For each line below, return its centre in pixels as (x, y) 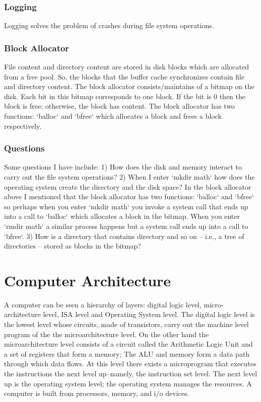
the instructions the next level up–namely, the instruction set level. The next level (131, 374)
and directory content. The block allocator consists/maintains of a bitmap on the (129, 86)
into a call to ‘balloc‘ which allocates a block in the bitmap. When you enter (122, 216)
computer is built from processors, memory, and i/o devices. (97, 393)
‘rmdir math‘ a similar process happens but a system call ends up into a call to (126, 226)
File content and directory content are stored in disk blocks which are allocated (126, 67)
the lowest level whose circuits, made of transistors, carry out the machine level (126, 324)
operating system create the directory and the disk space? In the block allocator (128, 186)
